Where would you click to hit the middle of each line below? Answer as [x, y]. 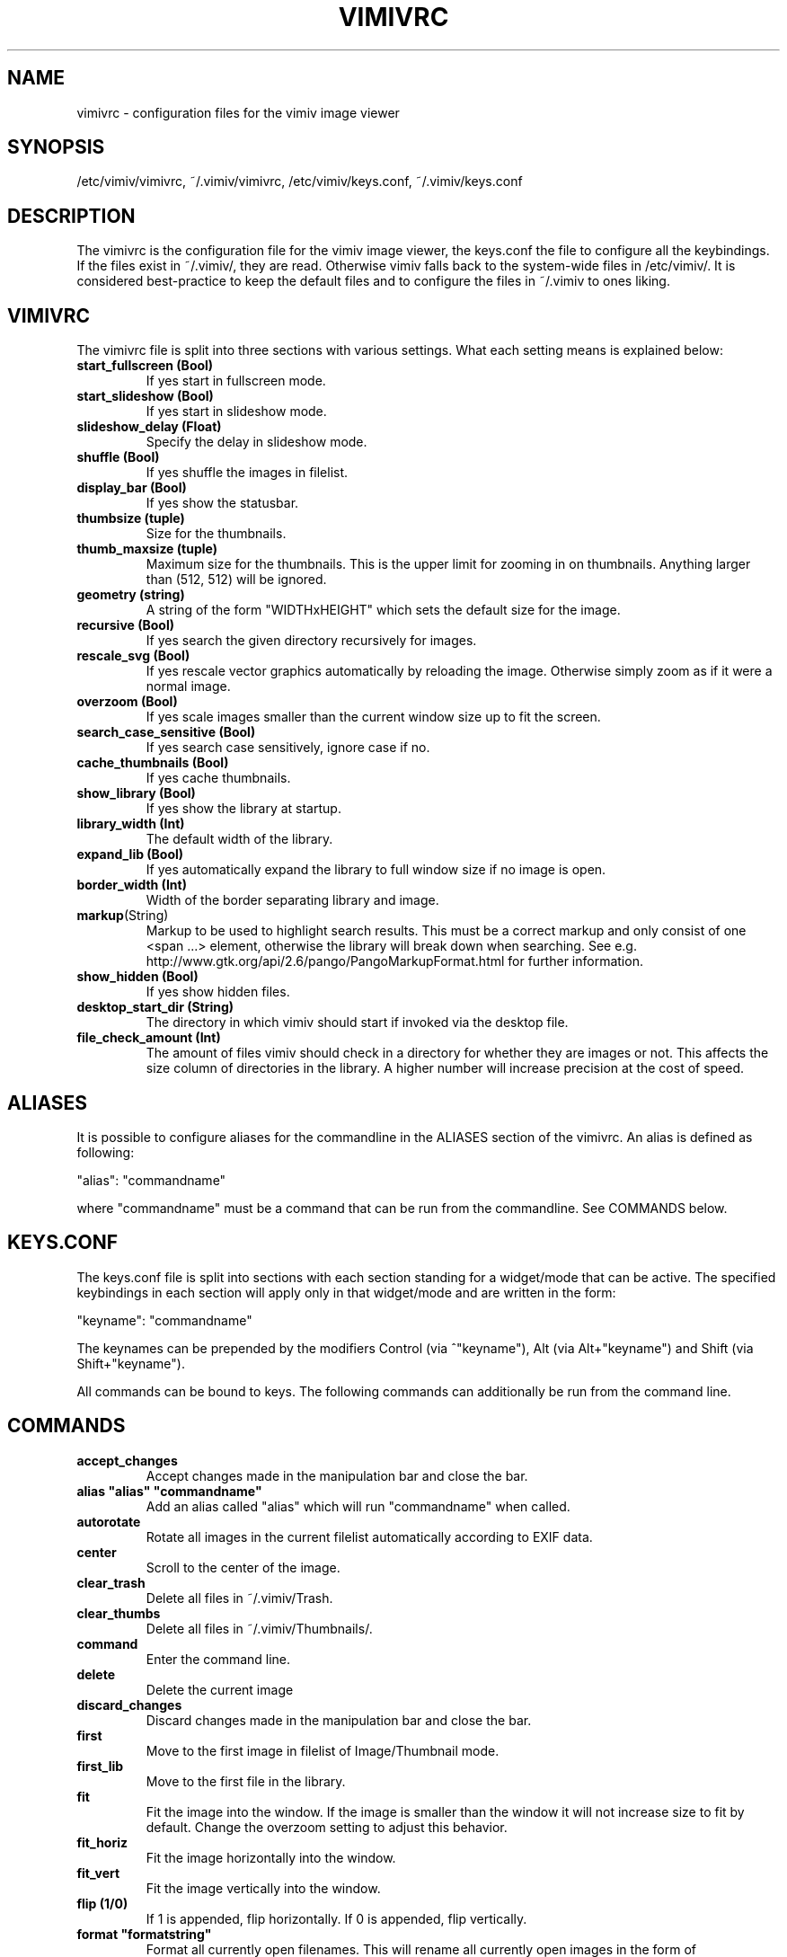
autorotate [109, 1521]
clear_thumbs [119, 1613]
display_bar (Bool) [132, 488]
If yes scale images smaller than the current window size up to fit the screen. [373, 717]
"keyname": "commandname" [164, 1320]
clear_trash [111, 1582]
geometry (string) [131, 595]
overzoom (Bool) [127, 702]
